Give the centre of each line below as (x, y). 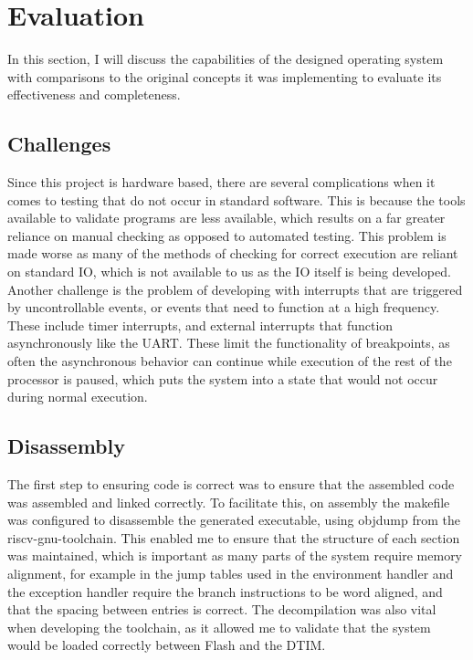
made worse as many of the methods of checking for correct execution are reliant (233, 253)
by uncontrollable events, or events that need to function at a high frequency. (224, 307)
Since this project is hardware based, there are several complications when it (221, 182)
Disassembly (66, 446)
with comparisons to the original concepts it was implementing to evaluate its (225, 76)
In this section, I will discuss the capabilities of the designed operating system (226, 59)
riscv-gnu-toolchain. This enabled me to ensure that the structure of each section (234, 537)
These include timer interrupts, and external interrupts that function (200, 325)
